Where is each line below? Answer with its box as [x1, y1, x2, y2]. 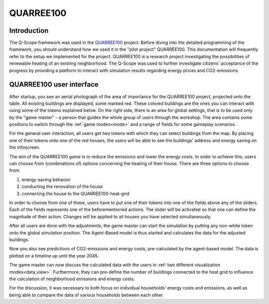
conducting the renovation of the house [21, 184, 103, 190]
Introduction [9, 26, 49, 35]
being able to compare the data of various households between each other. [9, 292, 164, 298]
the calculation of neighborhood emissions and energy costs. [9, 276, 135, 282]
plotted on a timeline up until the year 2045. [9, 253, 99, 259]
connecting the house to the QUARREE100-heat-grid [21, 191, 130, 197]
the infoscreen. [9, 144, 40, 150]
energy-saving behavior [21, 177, 71, 183]
